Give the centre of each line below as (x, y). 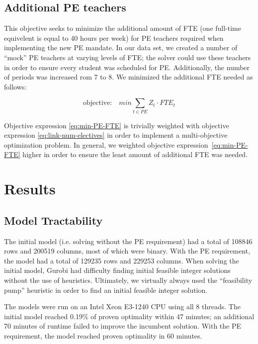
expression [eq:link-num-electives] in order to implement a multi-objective (116, 135)
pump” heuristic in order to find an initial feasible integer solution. (106, 290)
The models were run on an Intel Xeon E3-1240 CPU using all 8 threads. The (122, 306)
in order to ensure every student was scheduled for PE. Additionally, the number (127, 67)
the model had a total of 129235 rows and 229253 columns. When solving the (122, 260)
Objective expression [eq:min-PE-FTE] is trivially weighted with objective (117, 125)
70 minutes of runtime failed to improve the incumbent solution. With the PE (123, 326)
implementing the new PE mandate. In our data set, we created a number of (121, 47)
